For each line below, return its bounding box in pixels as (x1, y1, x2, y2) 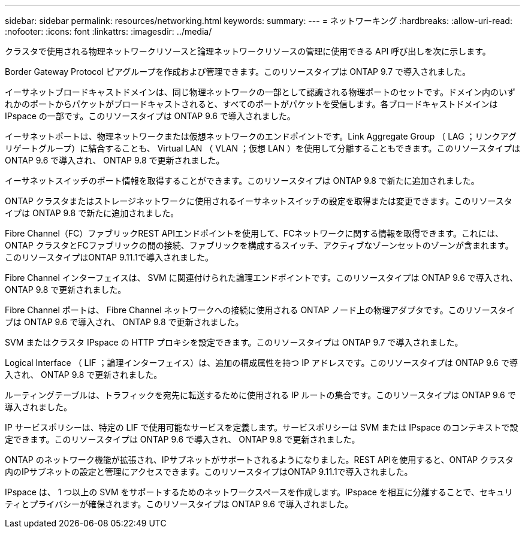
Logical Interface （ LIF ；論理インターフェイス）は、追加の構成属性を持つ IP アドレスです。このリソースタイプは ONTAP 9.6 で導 (5, 358, 518, 368)
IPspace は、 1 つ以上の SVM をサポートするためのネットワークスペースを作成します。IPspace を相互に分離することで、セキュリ (5, 487, 513, 497)
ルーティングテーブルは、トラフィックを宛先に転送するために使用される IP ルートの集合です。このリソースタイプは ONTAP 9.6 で (5, 390, 516, 400)
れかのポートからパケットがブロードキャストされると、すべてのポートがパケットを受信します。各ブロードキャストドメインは (5, 99, 498, 109)
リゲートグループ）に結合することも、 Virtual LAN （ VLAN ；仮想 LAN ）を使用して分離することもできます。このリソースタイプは (5, 143, 520, 153)
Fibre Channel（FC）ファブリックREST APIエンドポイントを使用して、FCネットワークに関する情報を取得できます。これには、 (5, 228, 503, 238)
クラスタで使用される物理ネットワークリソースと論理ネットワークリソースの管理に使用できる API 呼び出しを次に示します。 (5, 46, 491, 56)
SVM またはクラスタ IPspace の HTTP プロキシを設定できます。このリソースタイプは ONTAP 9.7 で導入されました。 (5, 337, 463, 347)
